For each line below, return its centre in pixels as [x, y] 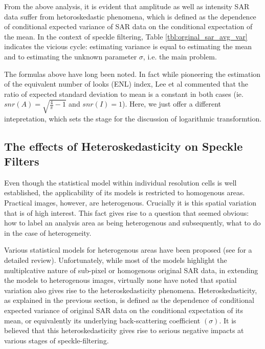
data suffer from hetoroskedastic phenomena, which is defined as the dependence [130, 16]
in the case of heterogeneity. [48, 232]
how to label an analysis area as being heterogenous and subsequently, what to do [132, 223]
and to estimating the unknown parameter [71, 56]
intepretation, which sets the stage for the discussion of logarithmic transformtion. [133, 118]
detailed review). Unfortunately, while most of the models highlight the [116, 260]
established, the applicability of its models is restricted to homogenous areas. [125, 192]
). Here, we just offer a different [171, 104]
